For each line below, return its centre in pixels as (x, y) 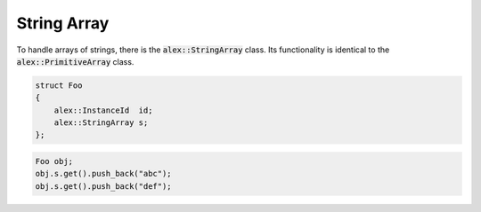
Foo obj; (54, 161)
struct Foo (59, 85)
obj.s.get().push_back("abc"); (104, 174)
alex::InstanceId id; (103, 110)
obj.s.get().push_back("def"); (104, 186)
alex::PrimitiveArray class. (75, 61)
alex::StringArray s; (101, 123)
